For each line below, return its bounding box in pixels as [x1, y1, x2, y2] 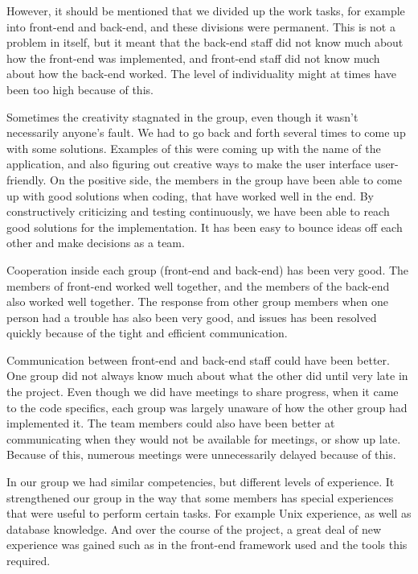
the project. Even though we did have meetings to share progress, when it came [6, 383, 399, 400]
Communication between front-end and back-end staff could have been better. [6, 351, 390, 368]
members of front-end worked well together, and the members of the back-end [6, 277, 390, 294]
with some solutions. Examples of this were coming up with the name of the [6, 139, 381, 156]
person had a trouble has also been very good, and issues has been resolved [6, 308, 377, 325]
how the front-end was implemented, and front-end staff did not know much [6, 49, 380, 66]
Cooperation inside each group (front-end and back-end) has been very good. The [6, 261, 409, 278]
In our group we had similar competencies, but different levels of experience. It [6, 473, 395, 490]
